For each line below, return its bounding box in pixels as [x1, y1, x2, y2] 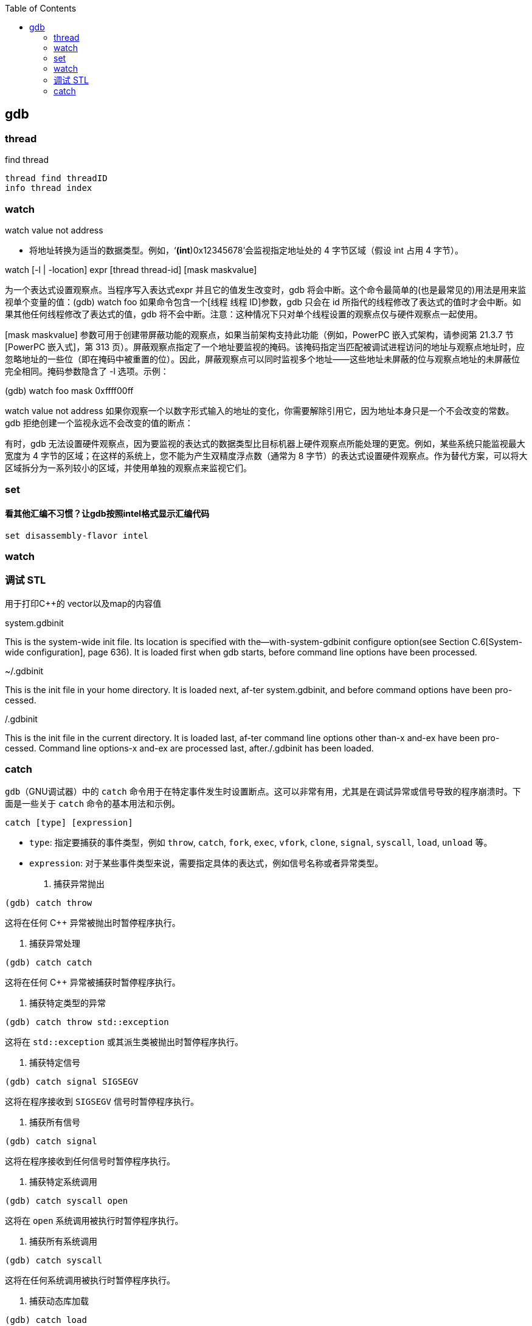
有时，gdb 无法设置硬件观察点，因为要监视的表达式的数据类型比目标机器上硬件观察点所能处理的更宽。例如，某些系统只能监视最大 [5, 438, 525, 449]
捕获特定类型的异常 [29, 998, 106, 1009]
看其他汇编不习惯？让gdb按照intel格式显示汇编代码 [5, 508, 210, 519]
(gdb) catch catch [5, 958, 92, 968]
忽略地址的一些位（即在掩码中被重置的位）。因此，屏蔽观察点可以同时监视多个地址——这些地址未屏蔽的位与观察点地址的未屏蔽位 [5, 353, 520, 364]
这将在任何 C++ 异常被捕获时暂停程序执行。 [5, 977, 181, 988]
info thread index [5, 183, 92, 193]
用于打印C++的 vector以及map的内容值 [5, 598, 162, 609]
